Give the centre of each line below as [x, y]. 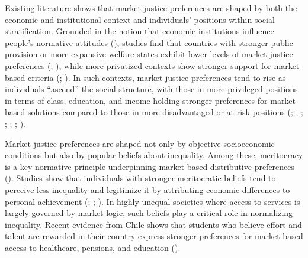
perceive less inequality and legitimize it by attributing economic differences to [147, 189]
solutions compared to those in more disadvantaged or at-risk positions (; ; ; [165, 112]
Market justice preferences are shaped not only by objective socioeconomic [140, 143]
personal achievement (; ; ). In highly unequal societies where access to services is [153, 201]
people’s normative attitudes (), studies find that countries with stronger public [149, 42]
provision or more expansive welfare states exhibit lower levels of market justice [149, 54]
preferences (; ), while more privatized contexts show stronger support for [138, 65]
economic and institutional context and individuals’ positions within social [140, 19]
